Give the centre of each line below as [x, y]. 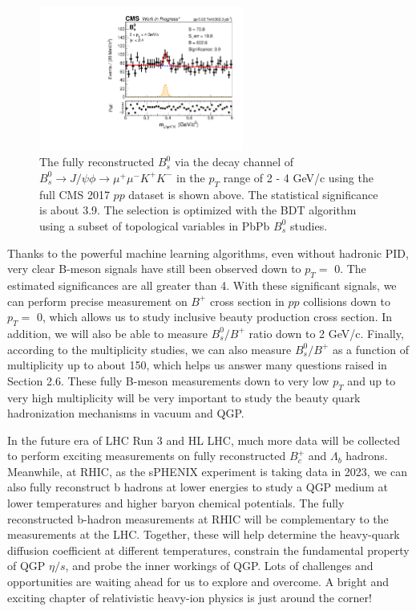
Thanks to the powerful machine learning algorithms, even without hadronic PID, [208, 253]
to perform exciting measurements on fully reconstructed [147, 456]
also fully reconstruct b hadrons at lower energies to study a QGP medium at [198, 487]
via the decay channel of [234, 162]
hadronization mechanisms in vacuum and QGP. [126, 413]
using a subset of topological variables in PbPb [155, 225]
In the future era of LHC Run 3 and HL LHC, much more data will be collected [204, 440]
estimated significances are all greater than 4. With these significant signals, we [202, 285]
